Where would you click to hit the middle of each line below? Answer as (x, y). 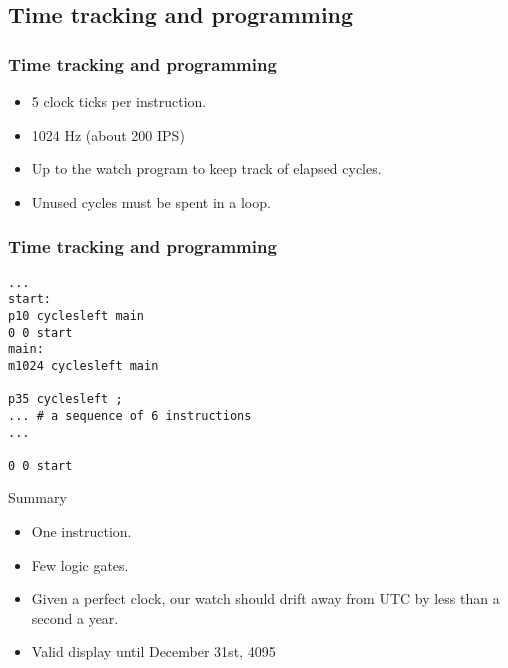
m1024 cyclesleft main (83, 365)
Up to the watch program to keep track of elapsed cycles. (206, 168)
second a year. (75, 617)
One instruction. (81, 531)
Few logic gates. (80, 564)
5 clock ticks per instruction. (119, 101)
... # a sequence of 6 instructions (130, 415)
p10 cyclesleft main (76, 315)
